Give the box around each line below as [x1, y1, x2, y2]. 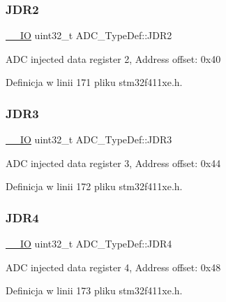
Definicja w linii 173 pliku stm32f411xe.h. [6, 283, 183, 298]
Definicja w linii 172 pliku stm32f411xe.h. [6, 179, 183, 194]
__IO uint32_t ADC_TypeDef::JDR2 [6, 28, 172, 43]
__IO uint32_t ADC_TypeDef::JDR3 [6, 132, 172, 147]
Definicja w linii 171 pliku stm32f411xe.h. [6, 75, 183, 89]
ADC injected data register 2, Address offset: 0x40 [6, 51, 221, 66]
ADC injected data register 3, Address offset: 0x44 [6, 155, 221, 170]
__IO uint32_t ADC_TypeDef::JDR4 [6, 236, 172, 251]
